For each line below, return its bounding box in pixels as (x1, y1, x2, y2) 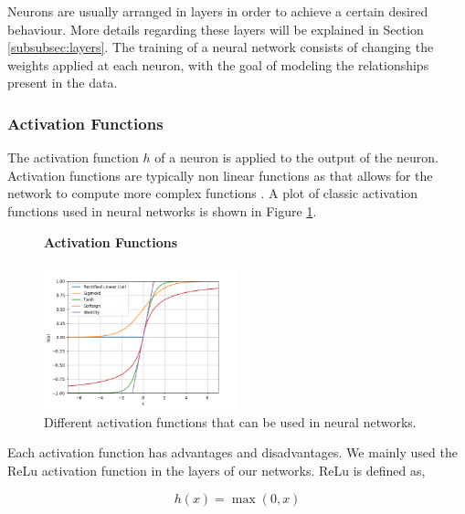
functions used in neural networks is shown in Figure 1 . (7, 201, 317, 220)
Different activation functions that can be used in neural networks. (44, 412, 417, 431)
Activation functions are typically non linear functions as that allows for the (7, 165, 433, 184)
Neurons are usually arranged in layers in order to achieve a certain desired (7, 2, 428, 20)
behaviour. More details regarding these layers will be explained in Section (7, 19, 424, 38)
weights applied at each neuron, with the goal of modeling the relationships (7, 55, 429, 74)
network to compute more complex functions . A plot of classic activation (7, 184, 418, 203)
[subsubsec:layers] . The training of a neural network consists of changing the (7, 37, 434, 57)
